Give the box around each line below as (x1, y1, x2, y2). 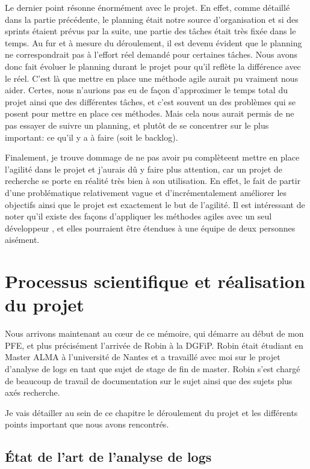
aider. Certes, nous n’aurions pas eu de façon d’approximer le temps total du (5, 84, 288, 96)
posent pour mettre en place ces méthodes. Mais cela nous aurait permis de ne (5, 107, 294, 120)
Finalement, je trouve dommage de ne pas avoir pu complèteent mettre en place (5, 151, 300, 164)
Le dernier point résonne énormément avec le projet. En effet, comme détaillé (5, 1, 290, 13)
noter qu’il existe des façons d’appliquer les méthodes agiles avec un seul (5, 210, 272, 222)
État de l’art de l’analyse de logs (5, 447, 212, 466)
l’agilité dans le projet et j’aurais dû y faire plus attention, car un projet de (5, 162, 282, 175)
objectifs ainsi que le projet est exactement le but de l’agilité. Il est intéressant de (5, 198, 305, 210)
